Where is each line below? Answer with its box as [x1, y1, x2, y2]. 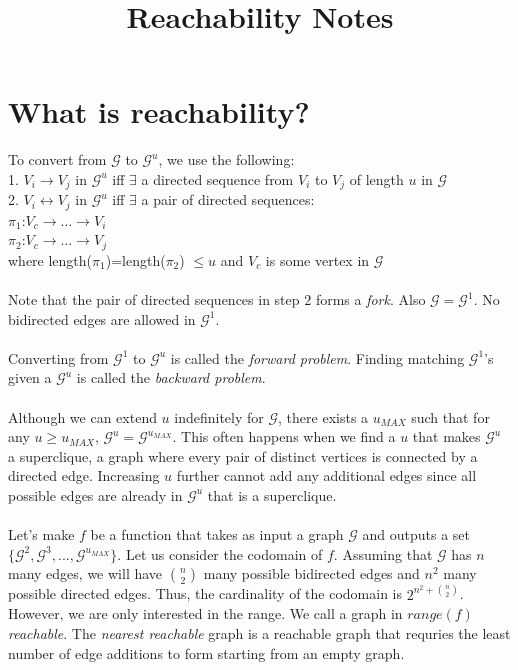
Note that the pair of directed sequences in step [8, 289, 300, 310]
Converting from [8, 347, 109, 368]
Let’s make [8, 524, 75, 545]
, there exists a [278, 406, 369, 427]
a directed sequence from [141, 168, 294, 189]
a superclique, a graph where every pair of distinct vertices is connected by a [8, 445, 478, 466]
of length [349, 168, 404, 189]
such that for [411, 406, 490, 427]
